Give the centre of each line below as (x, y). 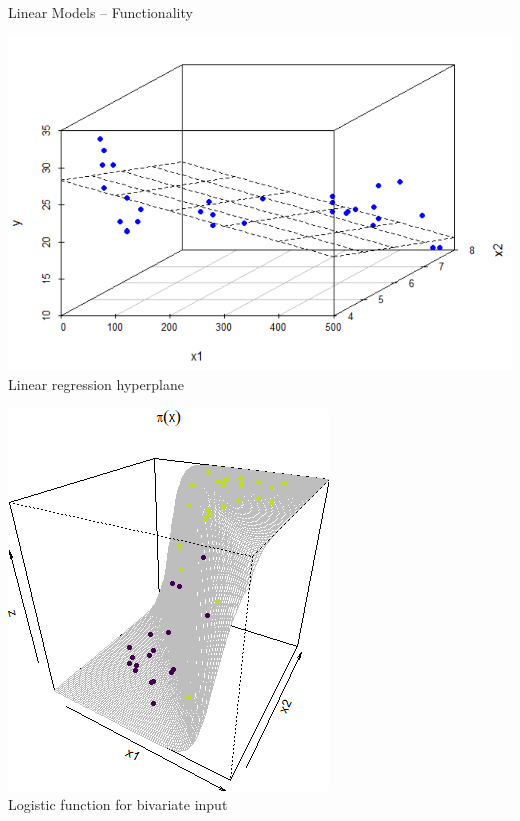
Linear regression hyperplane (96, 383)
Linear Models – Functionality (100, 12)
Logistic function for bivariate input (118, 804)
